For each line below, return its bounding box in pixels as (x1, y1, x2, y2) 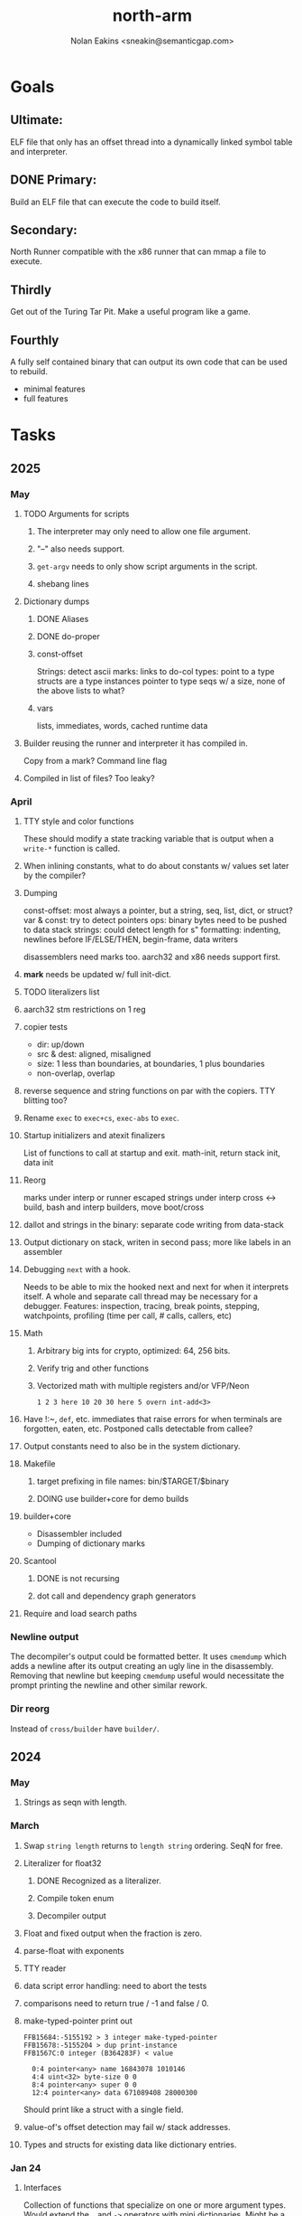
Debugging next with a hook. (23, 1264, 132, 1275)
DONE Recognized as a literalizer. (36, 1875, 161, 1886)
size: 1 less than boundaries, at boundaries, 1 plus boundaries (36, 1059, 265, 1070)
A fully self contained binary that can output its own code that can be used (10, 356, 288, 367)
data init (23, 1157, 54, 1168)
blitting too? (23, 1095, 68, 1106)
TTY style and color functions (23, 816, 134, 827)
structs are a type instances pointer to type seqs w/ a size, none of (36, 675, 286, 686)
